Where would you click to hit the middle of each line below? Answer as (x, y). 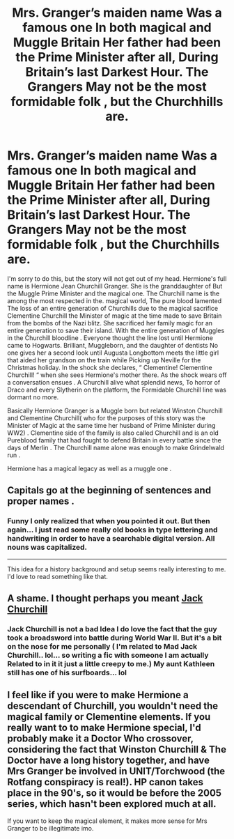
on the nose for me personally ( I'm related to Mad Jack (102, 646)
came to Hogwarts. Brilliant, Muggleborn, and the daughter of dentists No (112, 345)
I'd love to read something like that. (57, 576)
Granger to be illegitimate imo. (50, 828)
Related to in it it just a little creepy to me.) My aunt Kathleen (111, 663)
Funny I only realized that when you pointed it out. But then (109, 521)
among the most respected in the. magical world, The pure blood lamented (115, 300)
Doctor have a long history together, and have (109, 761)
